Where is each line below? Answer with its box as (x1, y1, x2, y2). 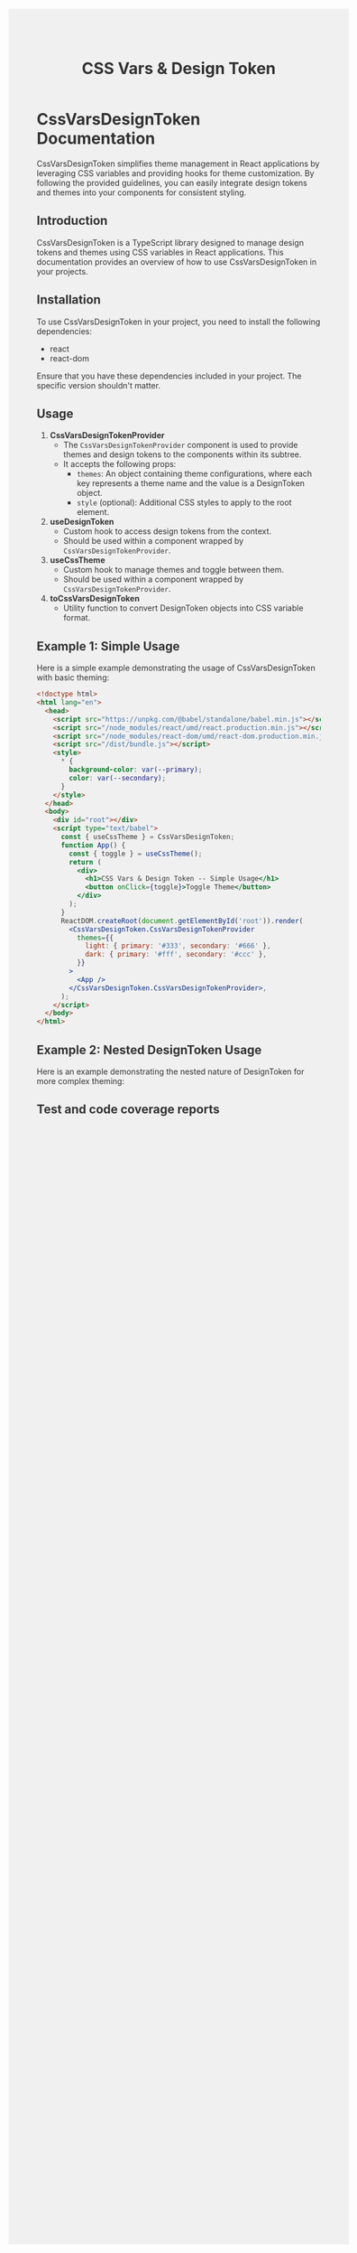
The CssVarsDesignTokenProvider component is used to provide (63, 440, 298, 451)
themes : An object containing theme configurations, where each (77, 468, 313, 480)
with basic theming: (36, 672, 110, 683)
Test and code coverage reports (36, 1102, 220, 1117)
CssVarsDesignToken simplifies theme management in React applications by (36, 158, 320, 169)
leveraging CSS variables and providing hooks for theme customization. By (36, 167, 315, 178)
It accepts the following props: (63, 459, 177, 470)
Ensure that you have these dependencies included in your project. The (36, 370, 302, 381)
